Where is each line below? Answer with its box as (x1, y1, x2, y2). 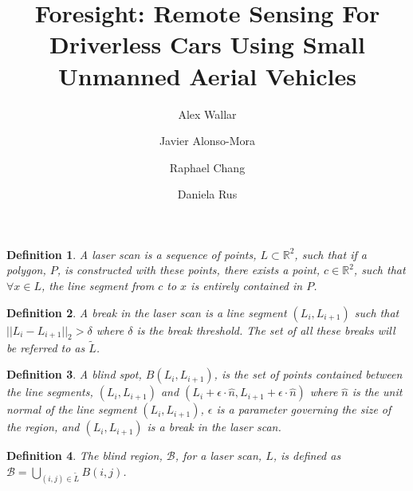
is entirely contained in (191, 277, 303, 294)
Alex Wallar (178, 105, 237, 122)
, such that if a (294, 245, 367, 262)
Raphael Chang (169, 159, 246, 175)
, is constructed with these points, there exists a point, (57, 261, 321, 278)
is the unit (352, 383, 403, 400)
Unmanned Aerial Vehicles (58, 59, 356, 92)
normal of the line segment (6, 401, 137, 418)
